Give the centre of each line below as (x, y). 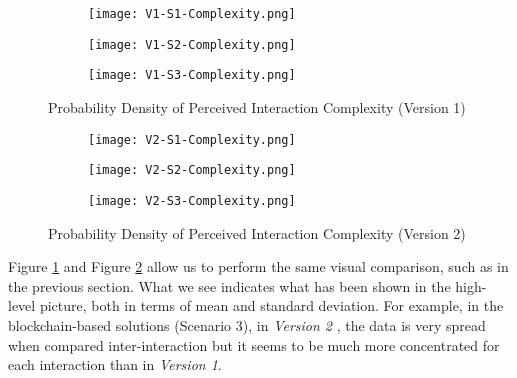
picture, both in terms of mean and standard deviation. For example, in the (271, 305)
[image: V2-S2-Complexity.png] (192, 170)
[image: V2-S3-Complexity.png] (192, 200)
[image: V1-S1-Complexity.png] (192, 14)
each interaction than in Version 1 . (115, 364)
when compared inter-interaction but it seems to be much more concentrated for (254, 344)
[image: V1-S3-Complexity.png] (192, 75)
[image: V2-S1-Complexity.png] (192, 139)
